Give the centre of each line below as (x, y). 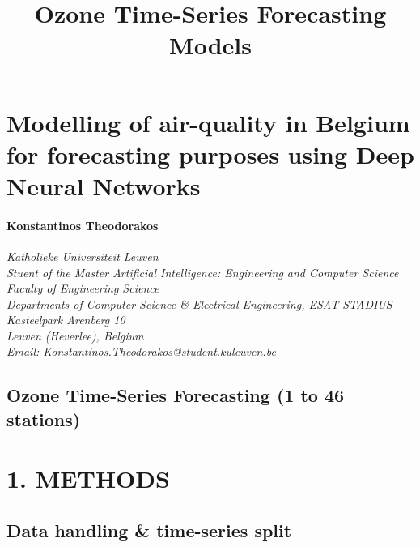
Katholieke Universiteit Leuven (83, 256)
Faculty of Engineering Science (83, 288)
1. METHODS (88, 479)
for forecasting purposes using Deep (210, 154)
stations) (44, 419)
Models (210, 45)
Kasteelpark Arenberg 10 (66, 320)
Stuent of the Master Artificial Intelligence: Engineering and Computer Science (203, 272)
